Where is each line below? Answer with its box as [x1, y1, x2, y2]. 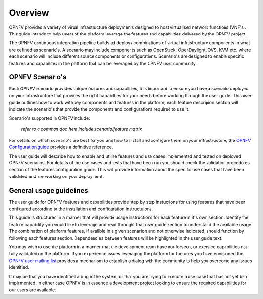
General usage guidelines [9, 186, 89, 194]
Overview [9, 7, 49, 18]
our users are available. [9, 287, 56, 293]
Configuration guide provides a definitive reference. [9, 144, 113, 150]
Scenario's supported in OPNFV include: [9, 115, 90, 121]
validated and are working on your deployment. [9, 173, 104, 179]
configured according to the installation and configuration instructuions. [9, 206, 153, 211]
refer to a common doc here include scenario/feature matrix [21, 126, 142, 132]
